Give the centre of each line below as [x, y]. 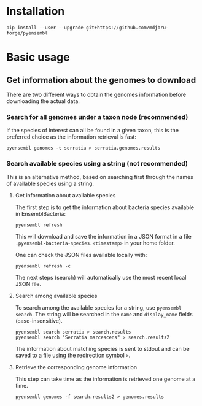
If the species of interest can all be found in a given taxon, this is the [93, 131]
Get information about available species [65, 195]
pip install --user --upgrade [45, 28]
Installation [36, 11]
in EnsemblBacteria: [41, 213]
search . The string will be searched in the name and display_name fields [104, 314]
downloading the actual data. [43, 101]
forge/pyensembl [27, 33]
